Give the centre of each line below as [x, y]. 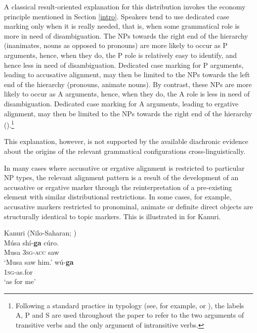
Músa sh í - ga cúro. [31, 242]
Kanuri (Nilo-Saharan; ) [40, 233]
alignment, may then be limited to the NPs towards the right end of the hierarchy [128, 113]
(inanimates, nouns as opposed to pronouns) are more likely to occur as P [116, 45]
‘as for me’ [20, 281]
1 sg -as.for [19, 271]
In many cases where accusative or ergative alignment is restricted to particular [124, 167]
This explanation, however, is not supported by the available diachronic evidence [126, 141]
